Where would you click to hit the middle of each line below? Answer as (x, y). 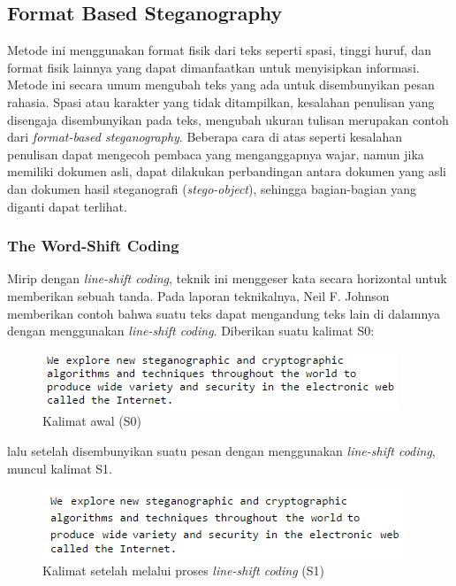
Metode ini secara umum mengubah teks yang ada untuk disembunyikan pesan (221, 85)
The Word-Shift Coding (93, 246)
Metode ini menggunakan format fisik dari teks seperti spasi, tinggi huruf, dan (220, 50)
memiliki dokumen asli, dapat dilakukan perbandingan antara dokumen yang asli (227, 171)
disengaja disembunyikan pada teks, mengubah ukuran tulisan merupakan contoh (228, 119)
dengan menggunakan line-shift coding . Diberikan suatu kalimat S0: (191, 331)
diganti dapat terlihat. (67, 206)
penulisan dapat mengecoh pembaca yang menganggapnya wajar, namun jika (216, 154)
